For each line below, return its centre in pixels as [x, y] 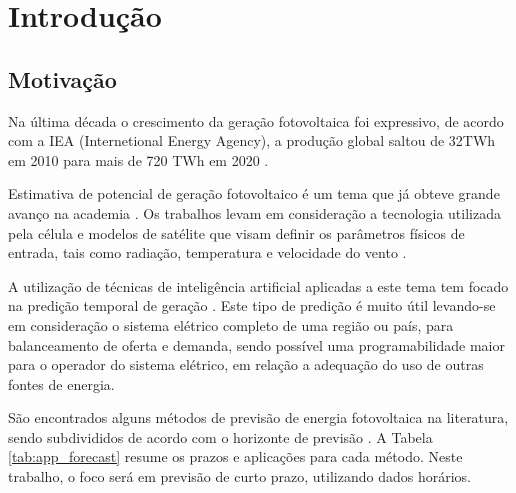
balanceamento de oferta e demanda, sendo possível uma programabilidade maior [256, 344]
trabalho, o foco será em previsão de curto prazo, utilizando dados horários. [239, 476]
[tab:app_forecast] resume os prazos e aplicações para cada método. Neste [235, 456]
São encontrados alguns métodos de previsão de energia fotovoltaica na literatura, [258, 417]
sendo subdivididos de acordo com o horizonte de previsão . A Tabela [220, 436]
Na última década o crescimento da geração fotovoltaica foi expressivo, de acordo [256, 120]
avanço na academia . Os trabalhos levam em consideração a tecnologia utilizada [254, 212]
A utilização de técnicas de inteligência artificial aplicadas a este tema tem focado [258, 285]
